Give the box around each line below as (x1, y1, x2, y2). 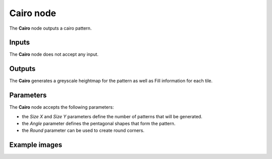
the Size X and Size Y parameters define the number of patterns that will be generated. (22, 113, 202, 119)
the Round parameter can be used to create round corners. (22, 127, 145, 133)
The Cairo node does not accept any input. (9, 51, 99, 57)
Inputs (9, 38, 30, 47)
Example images (9, 141, 62, 149)
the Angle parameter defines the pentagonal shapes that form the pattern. (22, 121, 176, 127)
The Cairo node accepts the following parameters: (9, 104, 114, 110)
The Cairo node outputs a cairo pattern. (9, 25, 92, 31)
